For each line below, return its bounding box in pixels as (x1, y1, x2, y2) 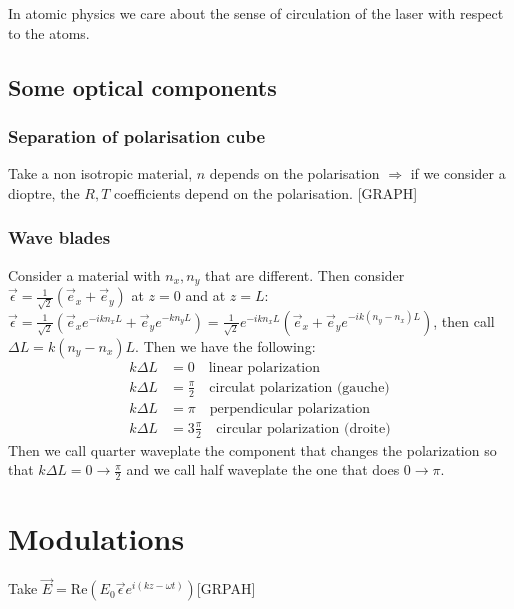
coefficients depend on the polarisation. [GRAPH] (114, 182, 418, 203)
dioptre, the (8, 182, 80, 203)
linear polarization (208, 360, 321, 375)
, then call (433, 310, 495, 331)
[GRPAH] (196, 578, 256, 599)
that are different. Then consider (204, 264, 405, 285)
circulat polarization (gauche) (209, 380, 390, 395)
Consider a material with (8, 264, 161, 285)
